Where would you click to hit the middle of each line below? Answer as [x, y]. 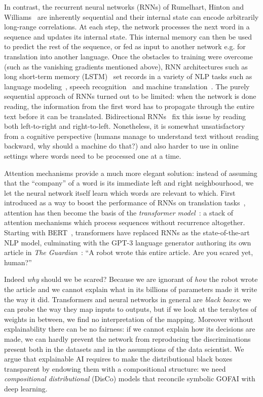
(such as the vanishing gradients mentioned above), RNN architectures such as [126, 66]
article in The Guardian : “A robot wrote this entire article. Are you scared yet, [129, 252]
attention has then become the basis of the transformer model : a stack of [119, 212]
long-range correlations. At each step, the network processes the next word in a [127, 27]
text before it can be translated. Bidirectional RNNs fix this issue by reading [125, 116]
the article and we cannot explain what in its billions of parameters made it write [131, 289]
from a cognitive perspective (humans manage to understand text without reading [131, 136]
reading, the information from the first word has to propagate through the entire [129, 106]
